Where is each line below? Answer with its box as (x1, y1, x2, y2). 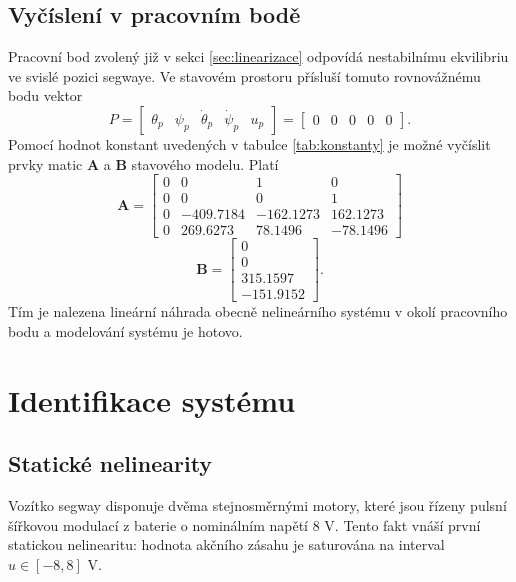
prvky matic (8, 153, 83, 174)
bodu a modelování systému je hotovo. (8, 321, 243, 342)
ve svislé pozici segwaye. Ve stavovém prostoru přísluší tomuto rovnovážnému (8, 65, 481, 86)
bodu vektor (8, 85, 83, 106)
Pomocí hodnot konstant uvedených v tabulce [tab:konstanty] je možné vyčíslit (8, 133, 491, 154)
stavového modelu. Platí (131, 153, 279, 174)
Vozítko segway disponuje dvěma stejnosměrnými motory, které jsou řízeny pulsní (8, 495, 507, 516)
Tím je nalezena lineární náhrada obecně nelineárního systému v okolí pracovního (8, 301, 508, 322)
